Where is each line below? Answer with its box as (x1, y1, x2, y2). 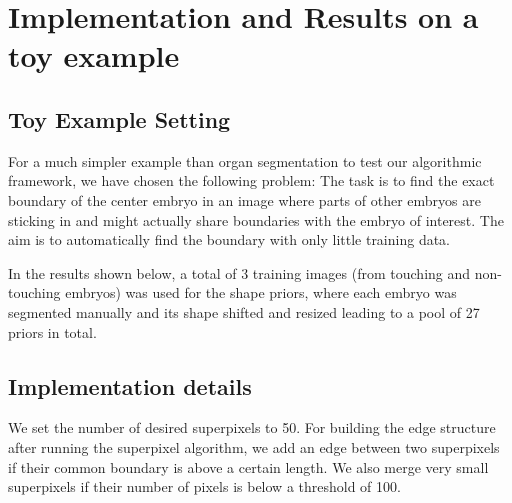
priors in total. (8, 321, 97, 342)
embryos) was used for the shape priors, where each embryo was (65, 282, 457, 303)
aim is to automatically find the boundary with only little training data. (8, 229, 451, 250)
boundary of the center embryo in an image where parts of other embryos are (8, 189, 481, 210)
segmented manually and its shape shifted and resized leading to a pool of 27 (8, 301, 480, 322)
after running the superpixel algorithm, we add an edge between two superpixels (8, 436, 500, 457)
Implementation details (8, 370, 252, 401)
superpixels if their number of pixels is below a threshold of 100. (8, 476, 401, 497)
